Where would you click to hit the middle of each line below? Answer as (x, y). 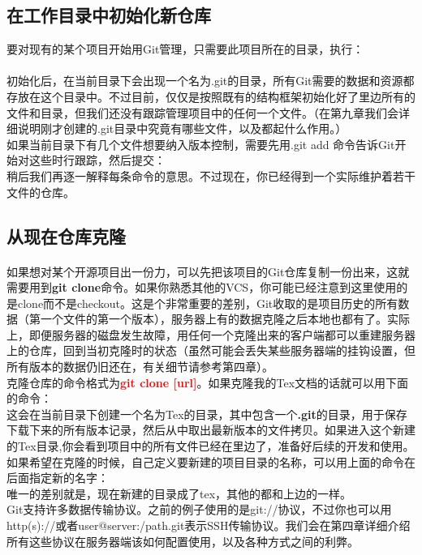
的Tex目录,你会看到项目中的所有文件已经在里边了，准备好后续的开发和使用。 (211, 446)
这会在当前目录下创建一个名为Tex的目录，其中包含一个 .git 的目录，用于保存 (207, 414)
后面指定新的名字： (58, 478)
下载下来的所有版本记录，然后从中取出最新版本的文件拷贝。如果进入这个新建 (211, 430)
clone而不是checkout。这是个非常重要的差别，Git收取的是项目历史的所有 (208, 303)
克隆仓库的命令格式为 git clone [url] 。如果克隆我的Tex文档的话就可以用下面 (208, 382)
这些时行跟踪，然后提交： (97, 160)
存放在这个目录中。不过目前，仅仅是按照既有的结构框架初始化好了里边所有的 (211, 96)
